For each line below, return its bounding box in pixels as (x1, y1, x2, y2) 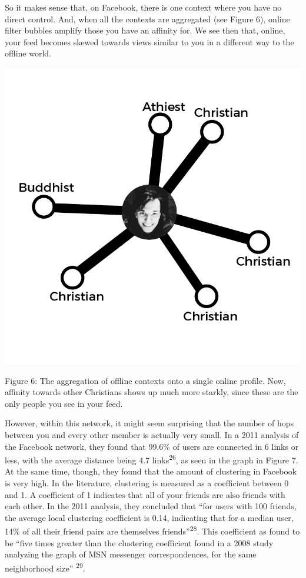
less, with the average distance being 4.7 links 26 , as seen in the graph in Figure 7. (5, 452, 298, 466)
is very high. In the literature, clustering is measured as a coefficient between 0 (5, 476, 289, 489)
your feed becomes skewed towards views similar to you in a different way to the (5, 35, 294, 48)
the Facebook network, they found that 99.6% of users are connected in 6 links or (5, 440, 299, 452)
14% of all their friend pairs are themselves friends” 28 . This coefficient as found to (5, 523, 300, 537)
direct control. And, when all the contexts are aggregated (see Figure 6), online (5, 12, 290, 25)
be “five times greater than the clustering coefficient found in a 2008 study (5, 536, 274, 549)
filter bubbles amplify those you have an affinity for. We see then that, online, (5, 24, 285, 36)
